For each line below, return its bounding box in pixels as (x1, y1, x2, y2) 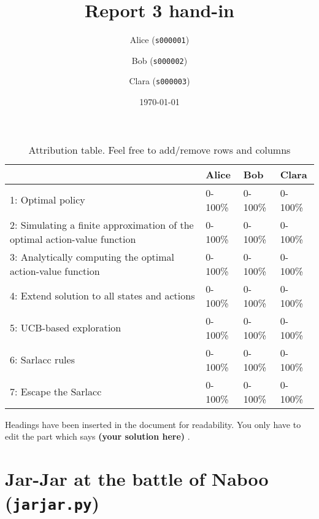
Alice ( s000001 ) (129, 33, 190, 46)
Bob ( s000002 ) (131, 53, 188, 66)
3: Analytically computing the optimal (10, 249, 175, 264)
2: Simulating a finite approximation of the (10, 217, 194, 232)
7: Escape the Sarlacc (10, 384, 102, 399)
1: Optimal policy (10, 192, 85, 207)
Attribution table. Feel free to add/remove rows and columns (28, 142, 291, 157)
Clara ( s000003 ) (129, 74, 190, 87)
